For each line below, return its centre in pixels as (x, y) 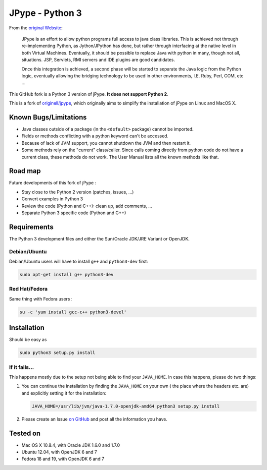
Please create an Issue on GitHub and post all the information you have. (94, 419)
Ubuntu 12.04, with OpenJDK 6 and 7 (59, 452)
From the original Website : (36, 28)
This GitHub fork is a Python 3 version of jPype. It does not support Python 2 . (89, 94)
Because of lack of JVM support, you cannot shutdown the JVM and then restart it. (106, 143)
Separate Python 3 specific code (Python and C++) (74, 213)
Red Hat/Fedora (28, 289)
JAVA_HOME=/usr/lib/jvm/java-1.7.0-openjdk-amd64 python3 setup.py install (126, 406)
